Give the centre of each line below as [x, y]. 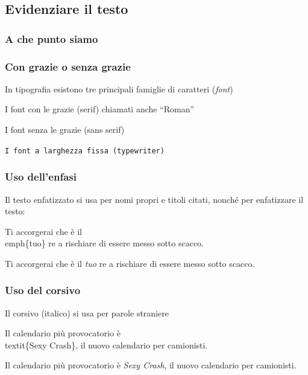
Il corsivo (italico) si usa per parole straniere [87, 312]
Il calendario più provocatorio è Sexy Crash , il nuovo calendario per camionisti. [151, 365]
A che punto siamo [52, 38]
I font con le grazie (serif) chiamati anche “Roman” [100, 109]
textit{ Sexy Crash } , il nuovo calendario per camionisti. [106, 345]
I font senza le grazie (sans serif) [65, 130]
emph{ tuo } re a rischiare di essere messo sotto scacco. [105, 243]
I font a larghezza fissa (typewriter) [85, 151]
